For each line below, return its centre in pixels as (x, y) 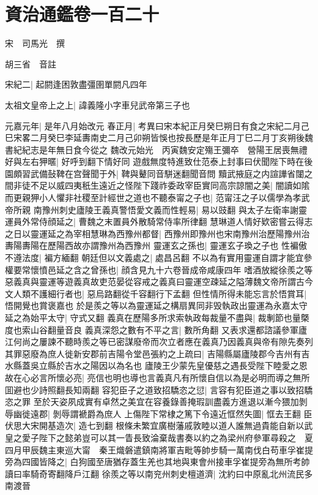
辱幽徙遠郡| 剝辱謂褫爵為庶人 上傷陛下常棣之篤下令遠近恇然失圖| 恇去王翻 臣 (159, 413)
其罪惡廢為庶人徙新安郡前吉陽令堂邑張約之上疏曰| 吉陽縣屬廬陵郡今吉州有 (153, 353)
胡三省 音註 (31, 63)
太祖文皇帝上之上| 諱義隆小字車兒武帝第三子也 (98, 104)
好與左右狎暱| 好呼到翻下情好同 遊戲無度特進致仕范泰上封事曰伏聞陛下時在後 (159, 161)
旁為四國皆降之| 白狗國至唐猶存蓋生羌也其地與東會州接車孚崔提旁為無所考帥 (157, 462)
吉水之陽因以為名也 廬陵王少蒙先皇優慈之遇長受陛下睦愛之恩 (186, 365)
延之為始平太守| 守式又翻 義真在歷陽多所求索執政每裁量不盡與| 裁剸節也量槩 (157, 317)
